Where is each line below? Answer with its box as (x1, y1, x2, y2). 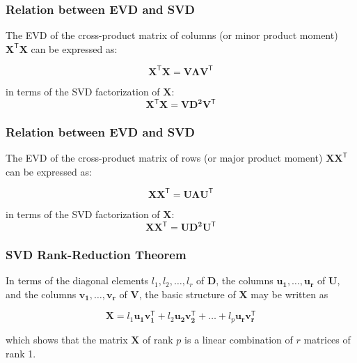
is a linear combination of (184, 332, 293, 346)
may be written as (251, 286, 328, 301)
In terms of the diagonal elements (6, 273, 149, 288)
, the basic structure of (138, 286, 236, 301)
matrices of (303, 332, 351, 346)
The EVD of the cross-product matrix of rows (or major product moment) (6, 150, 323, 165)
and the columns (6, 286, 77, 301)
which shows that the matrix (6, 332, 128, 346)
